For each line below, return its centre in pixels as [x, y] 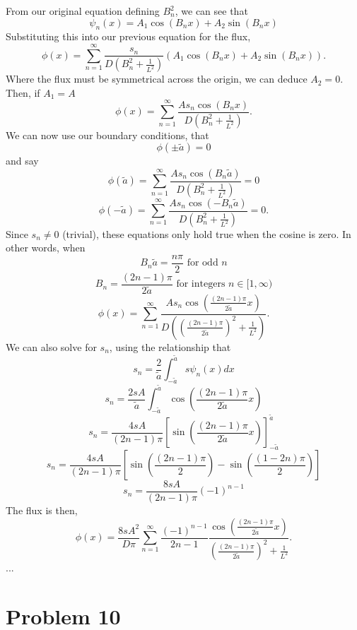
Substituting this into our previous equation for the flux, [128, 36]
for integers [201, 284]
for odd [203, 263]
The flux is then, [42, 510]
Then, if [23, 92]
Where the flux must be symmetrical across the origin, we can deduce [157, 79]
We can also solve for [51, 346]
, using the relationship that [170, 346]
